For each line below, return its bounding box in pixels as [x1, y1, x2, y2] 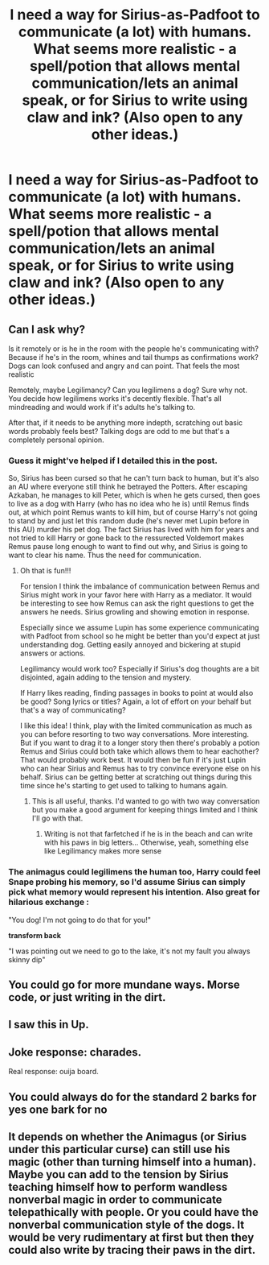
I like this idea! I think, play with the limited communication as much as [19, 721, 253, 730]
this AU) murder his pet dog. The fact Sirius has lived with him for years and [8, 525, 259, 535]
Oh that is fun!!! [19, 566, 71, 576]
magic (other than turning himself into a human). [8, 1155, 257, 1168]
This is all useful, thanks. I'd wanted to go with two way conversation [31, 796, 260, 806]
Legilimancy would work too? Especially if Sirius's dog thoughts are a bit [19, 664, 259, 674]
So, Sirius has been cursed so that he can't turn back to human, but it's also [8, 473, 259, 483]
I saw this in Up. [8, 1018, 90, 1031]
